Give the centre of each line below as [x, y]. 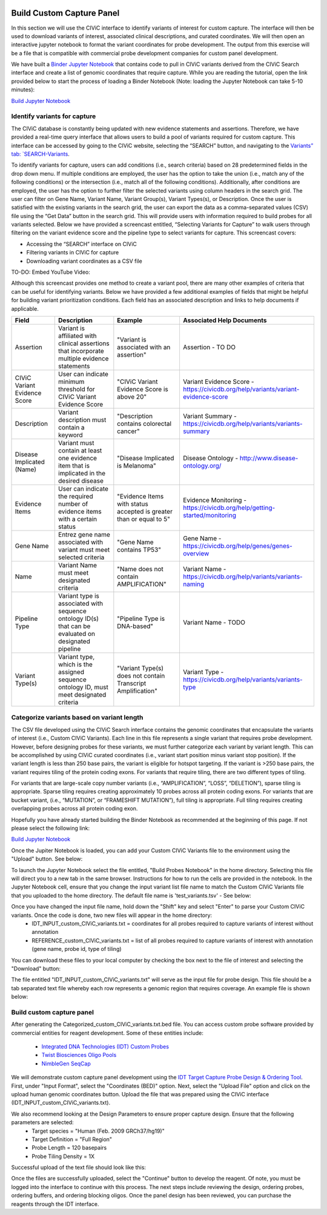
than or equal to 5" [144, 519]
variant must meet [84, 549]
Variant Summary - [210, 416]
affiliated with [78, 336]
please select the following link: [51, 828]
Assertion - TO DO [209, 347]
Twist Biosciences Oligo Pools [79, 1055]
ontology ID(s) [79, 618]
